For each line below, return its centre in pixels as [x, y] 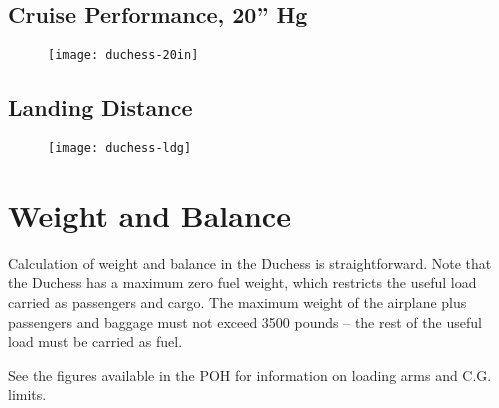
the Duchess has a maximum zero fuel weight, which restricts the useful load [242, 282]
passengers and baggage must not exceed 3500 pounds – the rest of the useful [245, 321]
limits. [27, 394]
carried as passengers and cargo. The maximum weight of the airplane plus [237, 302]
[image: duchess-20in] [123, 55]
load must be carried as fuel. [95, 341]
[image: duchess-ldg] [120, 148]
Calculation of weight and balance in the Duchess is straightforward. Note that [250, 262]
